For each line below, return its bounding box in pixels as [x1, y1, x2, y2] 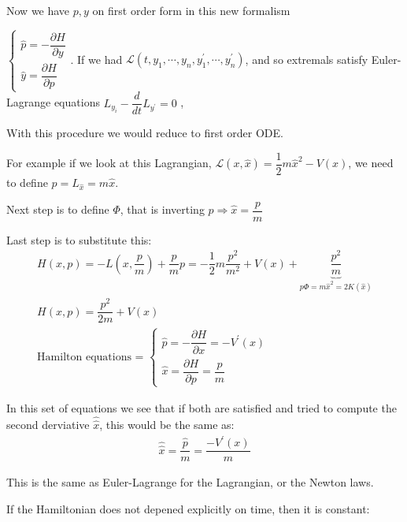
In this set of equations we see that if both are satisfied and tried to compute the [6, 399, 397, 416]
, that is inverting [120, 201, 205, 218]
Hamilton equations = [37, 351, 144, 363]
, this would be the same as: [99, 416, 235, 432]
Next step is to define [6, 201, 109, 218]
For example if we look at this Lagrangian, [6, 155, 212, 171]
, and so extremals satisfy [245, 50, 368, 67]
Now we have [6, 2, 70, 18]
